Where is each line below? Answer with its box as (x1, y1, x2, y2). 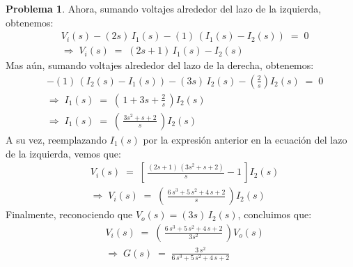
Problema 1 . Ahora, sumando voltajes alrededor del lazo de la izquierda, (6, 1, 322, 15)
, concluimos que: (237, 207, 312, 222)
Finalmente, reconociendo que (6, 207, 133, 222)
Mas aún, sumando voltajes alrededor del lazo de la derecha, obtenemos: (6, 58, 314, 73)
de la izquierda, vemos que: (6, 146, 121, 160)
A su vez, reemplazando (6, 132, 107, 146)
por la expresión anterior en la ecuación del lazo (143, 132, 347, 146)
